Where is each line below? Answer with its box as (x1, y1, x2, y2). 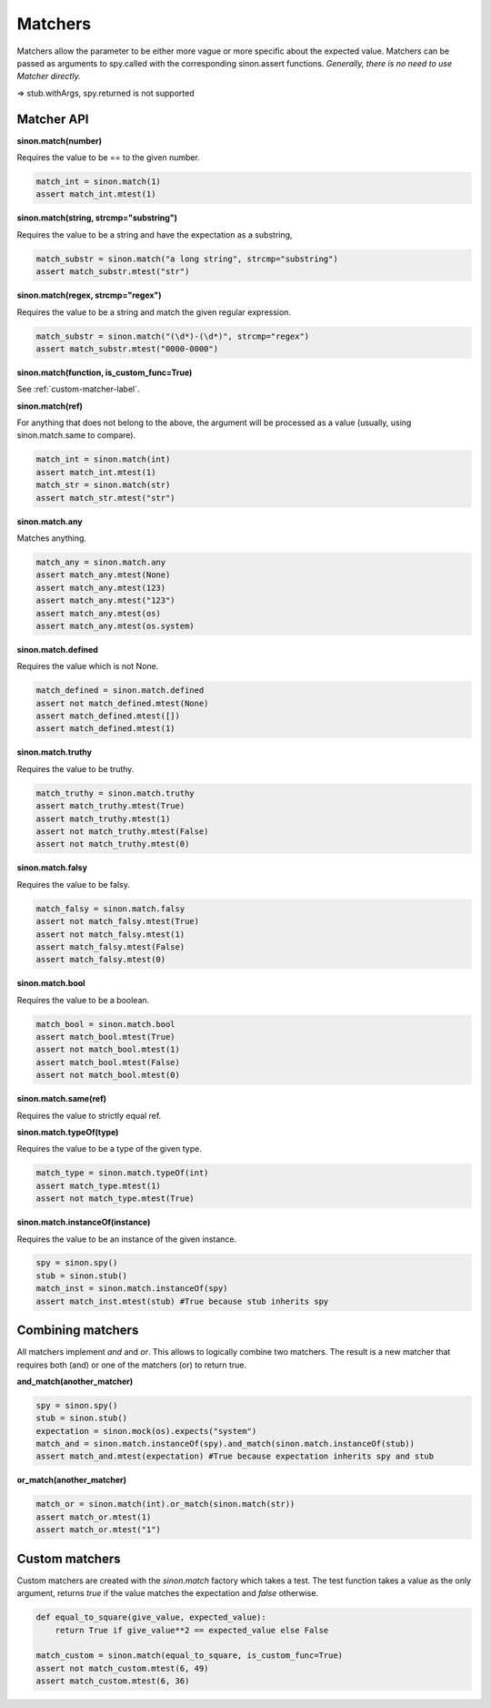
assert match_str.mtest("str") (35, 493, 176, 503)
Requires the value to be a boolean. (16, 994, 150, 1005)
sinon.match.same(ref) (16, 1093, 107, 1104)
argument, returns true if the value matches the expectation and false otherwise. (16, 1588, 318, 1599)
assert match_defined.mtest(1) (35, 724, 176, 734)
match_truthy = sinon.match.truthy (35, 788, 195, 798)
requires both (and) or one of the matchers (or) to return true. (16, 1359, 247, 1370)
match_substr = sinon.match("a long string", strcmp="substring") (35, 253, 338, 264)
